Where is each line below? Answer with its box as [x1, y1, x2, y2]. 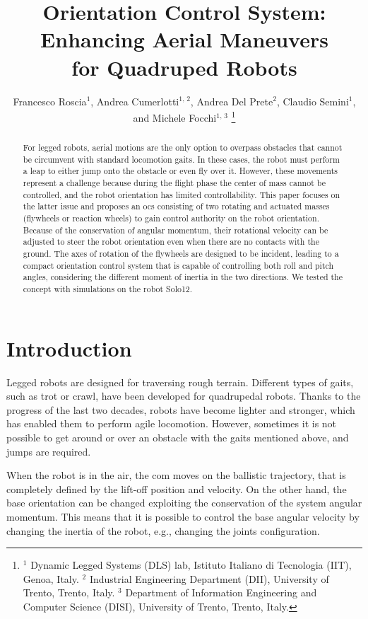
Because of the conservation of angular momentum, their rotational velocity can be [23, 224, 328, 236]
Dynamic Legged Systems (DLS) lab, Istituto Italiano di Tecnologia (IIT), [30, 557, 352, 572]
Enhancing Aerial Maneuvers [40, 25, 328, 54]
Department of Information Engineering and [125, 585, 317, 600]
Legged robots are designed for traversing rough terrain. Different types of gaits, [6, 374, 354, 389]
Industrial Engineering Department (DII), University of [89, 571, 329, 586]
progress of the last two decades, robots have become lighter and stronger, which [6, 402, 355, 417]
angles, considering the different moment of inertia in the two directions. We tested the [23, 271, 343, 283]
